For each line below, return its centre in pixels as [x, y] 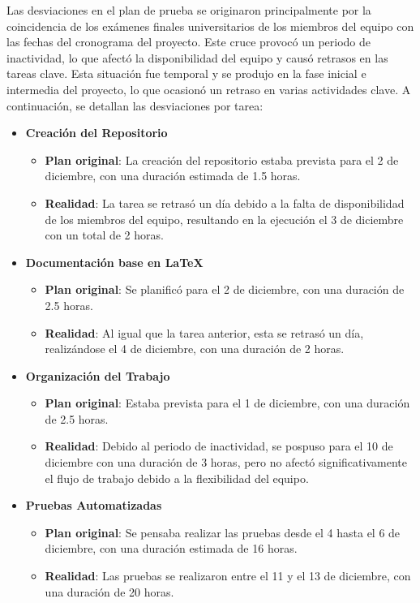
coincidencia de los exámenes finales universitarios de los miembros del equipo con [210, 26]
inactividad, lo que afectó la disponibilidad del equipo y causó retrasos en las [197, 57]
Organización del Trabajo [98, 375]
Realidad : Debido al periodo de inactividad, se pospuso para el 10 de [219, 446]
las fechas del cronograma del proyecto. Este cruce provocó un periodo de [189, 42]
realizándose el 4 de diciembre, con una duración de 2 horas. [195, 349]
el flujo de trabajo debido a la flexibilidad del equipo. [177, 478]
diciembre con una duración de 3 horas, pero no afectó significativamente [226, 462]
